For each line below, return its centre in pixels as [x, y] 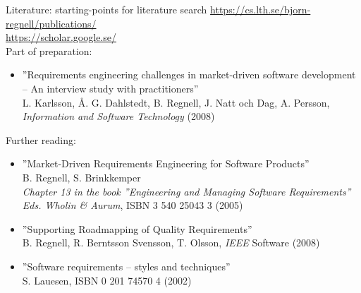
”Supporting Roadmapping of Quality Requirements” [137, 228]
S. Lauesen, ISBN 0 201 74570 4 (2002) [107, 280]
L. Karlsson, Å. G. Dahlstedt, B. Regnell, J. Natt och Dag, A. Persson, [176, 102]
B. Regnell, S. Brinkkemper [81, 177]
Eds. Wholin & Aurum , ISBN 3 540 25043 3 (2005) [133, 205]
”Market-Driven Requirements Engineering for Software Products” [166, 163]
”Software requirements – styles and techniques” [126, 266]
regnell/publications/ [51, 23]
